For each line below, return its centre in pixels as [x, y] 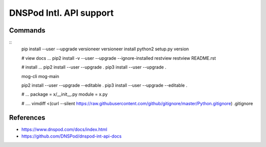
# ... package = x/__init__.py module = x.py [65, 94]
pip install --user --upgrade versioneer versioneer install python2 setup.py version [105, 49]
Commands [27, 30]
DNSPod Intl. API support [61, 13]
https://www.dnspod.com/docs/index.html [65, 129]
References [27, 118]
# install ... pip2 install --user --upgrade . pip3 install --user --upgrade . [94, 67]
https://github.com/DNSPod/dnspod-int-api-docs [71, 136]
